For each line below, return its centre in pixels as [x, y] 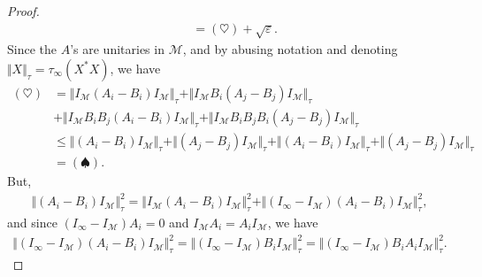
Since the [32, 49]
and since [32, 223]
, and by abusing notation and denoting [290, 49]
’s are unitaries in [117, 49]
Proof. [23, 11]
